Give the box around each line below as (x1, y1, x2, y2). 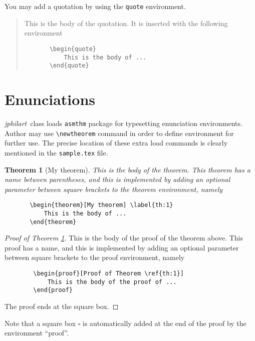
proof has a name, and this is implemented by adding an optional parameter (5, 242, 239, 252)
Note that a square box (5, 317, 76, 328)
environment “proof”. (5, 327, 69, 338)
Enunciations (5, 89, 95, 109)
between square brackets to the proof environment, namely (5, 252, 185, 262)
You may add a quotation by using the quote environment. (5, 1, 186, 11)
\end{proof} (33, 286, 73, 294)
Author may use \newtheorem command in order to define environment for (5, 127, 234, 138)
